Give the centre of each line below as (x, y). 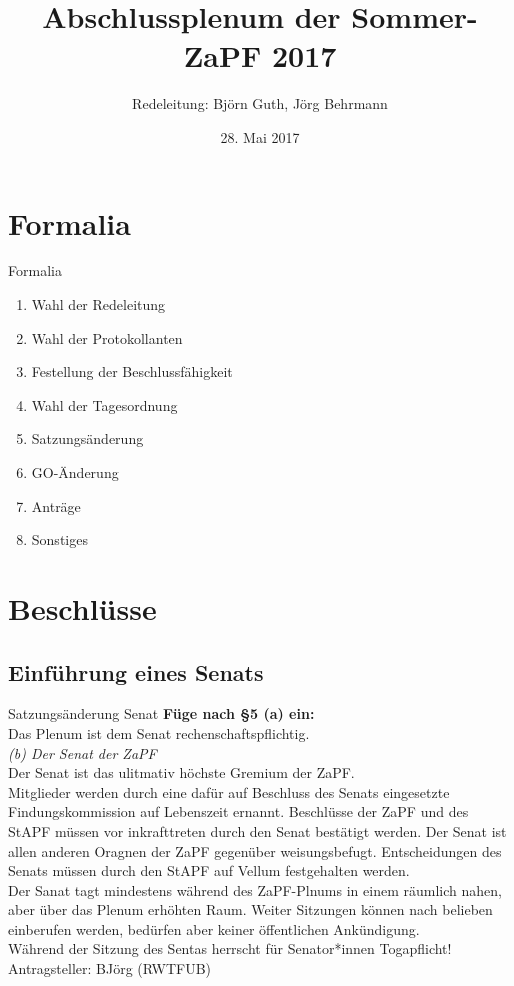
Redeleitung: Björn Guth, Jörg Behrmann (260, 103)
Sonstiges (59, 539)
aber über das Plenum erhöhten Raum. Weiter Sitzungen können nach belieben (250, 909)
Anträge (56, 505)
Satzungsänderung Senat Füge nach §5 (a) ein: (161, 713)
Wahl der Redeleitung (98, 304)
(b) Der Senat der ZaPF (82, 752)
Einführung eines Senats (136, 671)
